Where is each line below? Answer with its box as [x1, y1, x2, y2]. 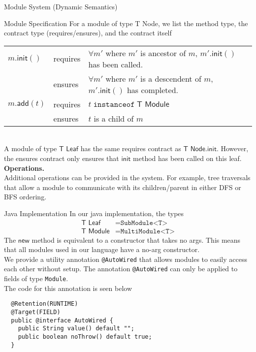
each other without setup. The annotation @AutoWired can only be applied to [4, 263, 238, 274]
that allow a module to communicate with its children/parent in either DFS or [4, 182, 241, 192]
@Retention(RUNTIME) [11, 300, 78, 308]
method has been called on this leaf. [133, 153, 242, 163]
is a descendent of [140, 72, 201, 84]
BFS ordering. [4, 192, 47, 202]
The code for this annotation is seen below [4, 283, 132, 293]
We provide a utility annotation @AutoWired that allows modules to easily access [4, 254, 247, 264]
